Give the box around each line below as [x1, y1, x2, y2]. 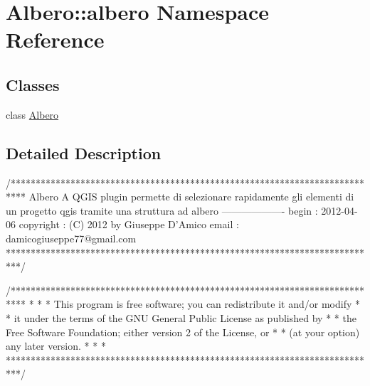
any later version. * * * [6, 338, 106, 353]
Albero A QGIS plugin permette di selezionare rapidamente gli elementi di [28, 189, 354, 204]
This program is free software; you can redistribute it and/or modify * [53, 296, 360, 311]
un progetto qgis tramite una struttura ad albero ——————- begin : [6, 203, 318, 218]
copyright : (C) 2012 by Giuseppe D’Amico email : [18, 217, 239, 232]
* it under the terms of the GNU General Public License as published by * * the [6, 310, 356, 325]
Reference [6, 25, 105, 54]
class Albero [6, 107, 59, 122]
